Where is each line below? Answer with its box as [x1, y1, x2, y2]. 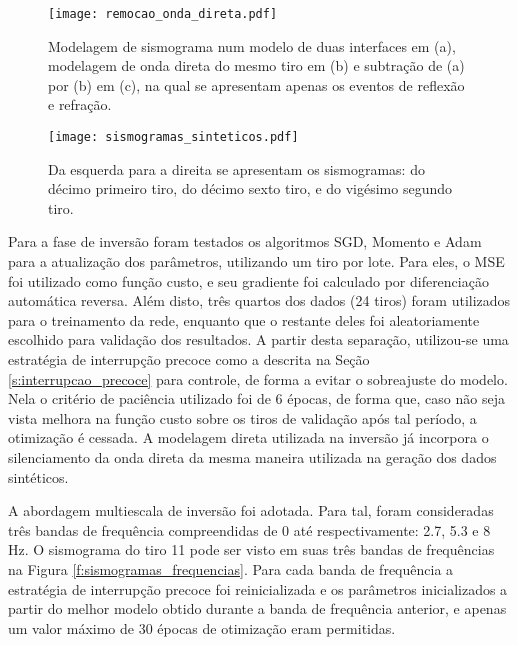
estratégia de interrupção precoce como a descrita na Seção [8, 349, 370, 370]
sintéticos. [8, 466, 69, 487]
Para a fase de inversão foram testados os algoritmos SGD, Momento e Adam [8, 231, 482, 252]
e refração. [48, 94, 112, 115]
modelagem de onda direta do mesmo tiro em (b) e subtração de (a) [48, 55, 465, 76]
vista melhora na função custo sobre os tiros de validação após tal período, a [8, 407, 477, 428]
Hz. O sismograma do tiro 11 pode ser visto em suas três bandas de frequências [8, 539, 495, 560]
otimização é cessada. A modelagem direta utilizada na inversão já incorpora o [8, 427, 489, 448]
